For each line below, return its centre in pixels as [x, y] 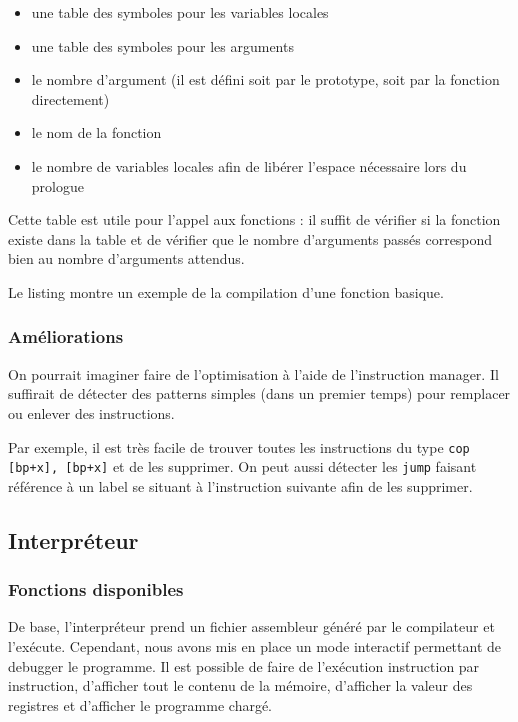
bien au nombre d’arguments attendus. [126, 258]
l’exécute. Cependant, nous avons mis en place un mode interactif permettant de [255, 646]
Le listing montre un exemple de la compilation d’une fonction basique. [226, 291]
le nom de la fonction [96, 132]
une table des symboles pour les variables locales [180, 12]
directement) [70, 98]
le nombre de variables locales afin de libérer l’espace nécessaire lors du [249, 165]
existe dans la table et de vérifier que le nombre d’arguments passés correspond [250, 238]
